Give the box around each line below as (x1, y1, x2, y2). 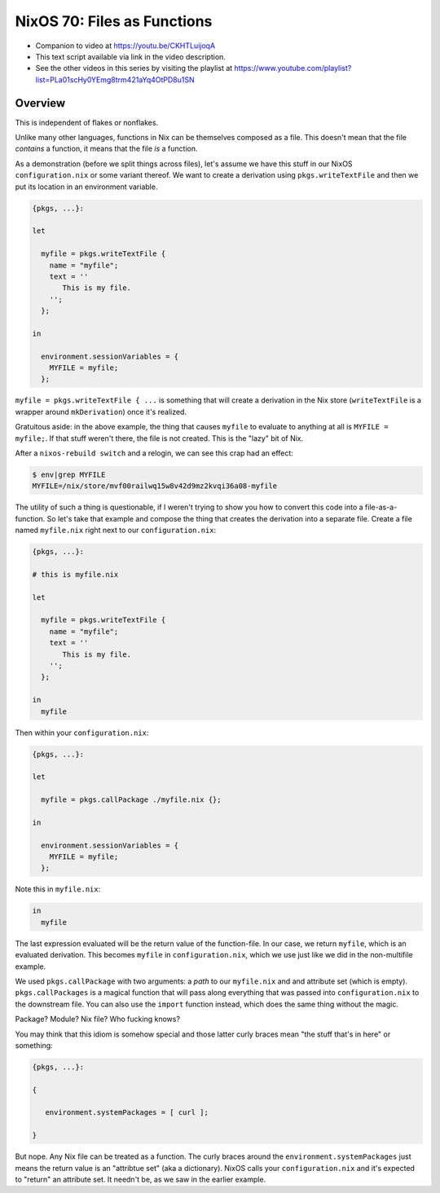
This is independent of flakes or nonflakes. (15, 117, 159, 127)
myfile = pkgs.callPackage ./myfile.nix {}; (41, 795, 222, 804)
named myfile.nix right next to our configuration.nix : (15, 526, 217, 535)
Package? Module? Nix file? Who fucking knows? (15, 1015, 181, 1024)
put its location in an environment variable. (15, 182, 158, 191)
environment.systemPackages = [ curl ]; (45, 1108, 209, 1117)
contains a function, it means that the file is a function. (15, 143, 198, 154)
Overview (15, 96, 66, 110)
